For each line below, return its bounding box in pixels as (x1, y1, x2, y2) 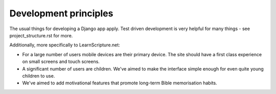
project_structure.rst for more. (9, 32, 73, 38)
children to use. (22, 73, 55, 79)
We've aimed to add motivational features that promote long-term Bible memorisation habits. (22, 80, 217, 86)
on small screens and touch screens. (22, 59, 100, 65)
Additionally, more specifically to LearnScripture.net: (9, 42, 120, 48)
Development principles (9, 8, 113, 19)
